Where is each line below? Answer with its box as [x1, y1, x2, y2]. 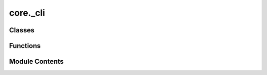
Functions [9, 42, 41, 50]
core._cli [9, 7, 45, 18]
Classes [9, 26, 35, 34]
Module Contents [9, 57, 64, 66]
